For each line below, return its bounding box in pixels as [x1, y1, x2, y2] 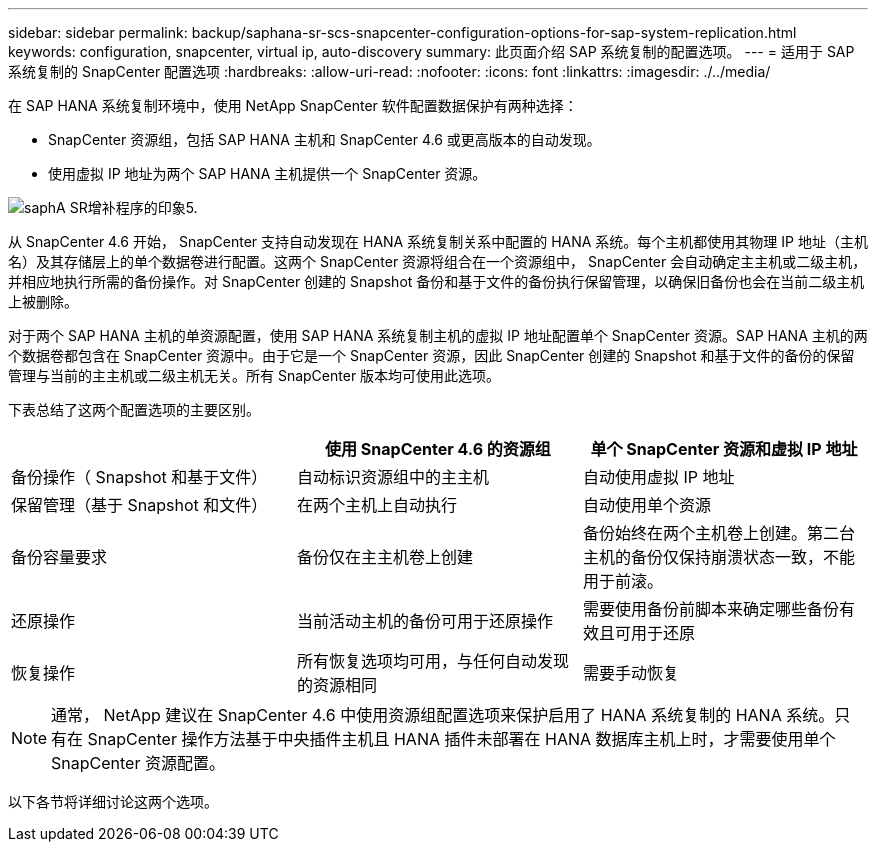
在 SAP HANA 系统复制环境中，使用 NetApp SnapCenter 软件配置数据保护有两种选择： [8, 97, 578, 114]
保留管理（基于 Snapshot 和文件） [11, 495, 268, 515]
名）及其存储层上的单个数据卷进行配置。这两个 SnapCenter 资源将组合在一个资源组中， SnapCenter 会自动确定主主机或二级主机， [8, 253, 867, 270]
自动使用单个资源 [582, 495, 711, 515]
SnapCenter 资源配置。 [51, 753, 225, 773]
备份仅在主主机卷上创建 [296, 547, 473, 567]
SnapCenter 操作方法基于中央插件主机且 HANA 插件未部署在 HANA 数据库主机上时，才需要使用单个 [87, 729, 836, 749]
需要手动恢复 [582, 663, 679, 683]
